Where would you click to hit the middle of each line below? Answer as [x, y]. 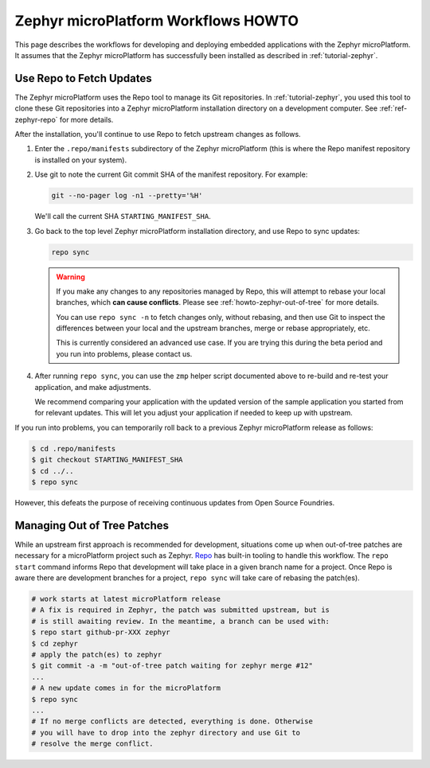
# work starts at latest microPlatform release [126, 599]
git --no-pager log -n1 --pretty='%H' [127, 196]
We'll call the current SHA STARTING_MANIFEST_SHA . [123, 216]
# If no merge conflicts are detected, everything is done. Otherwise [172, 721]
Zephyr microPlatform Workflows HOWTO [156, 21]
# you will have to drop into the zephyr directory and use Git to [166, 733]
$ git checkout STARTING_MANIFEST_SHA [107, 460]
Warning [70, 277]
